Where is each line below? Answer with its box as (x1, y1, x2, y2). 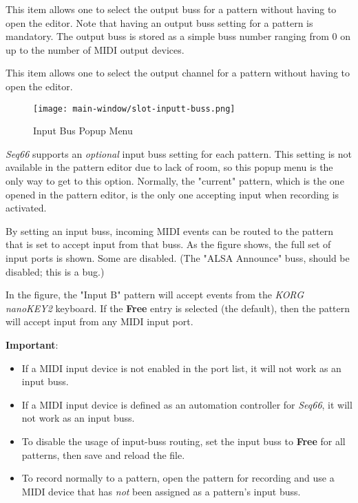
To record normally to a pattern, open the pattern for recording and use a (21, 471, 335, 485)
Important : (6, 337, 59, 351)
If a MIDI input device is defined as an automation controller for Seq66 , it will (21, 397, 352, 411)
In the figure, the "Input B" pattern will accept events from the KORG (6, 287, 304, 302)
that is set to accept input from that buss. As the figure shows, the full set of (6, 237, 331, 251)
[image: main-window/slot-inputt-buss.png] (33, 103, 235, 114)
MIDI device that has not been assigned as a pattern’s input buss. (21, 484, 301, 498)
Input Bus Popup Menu (33, 123, 133, 138)
